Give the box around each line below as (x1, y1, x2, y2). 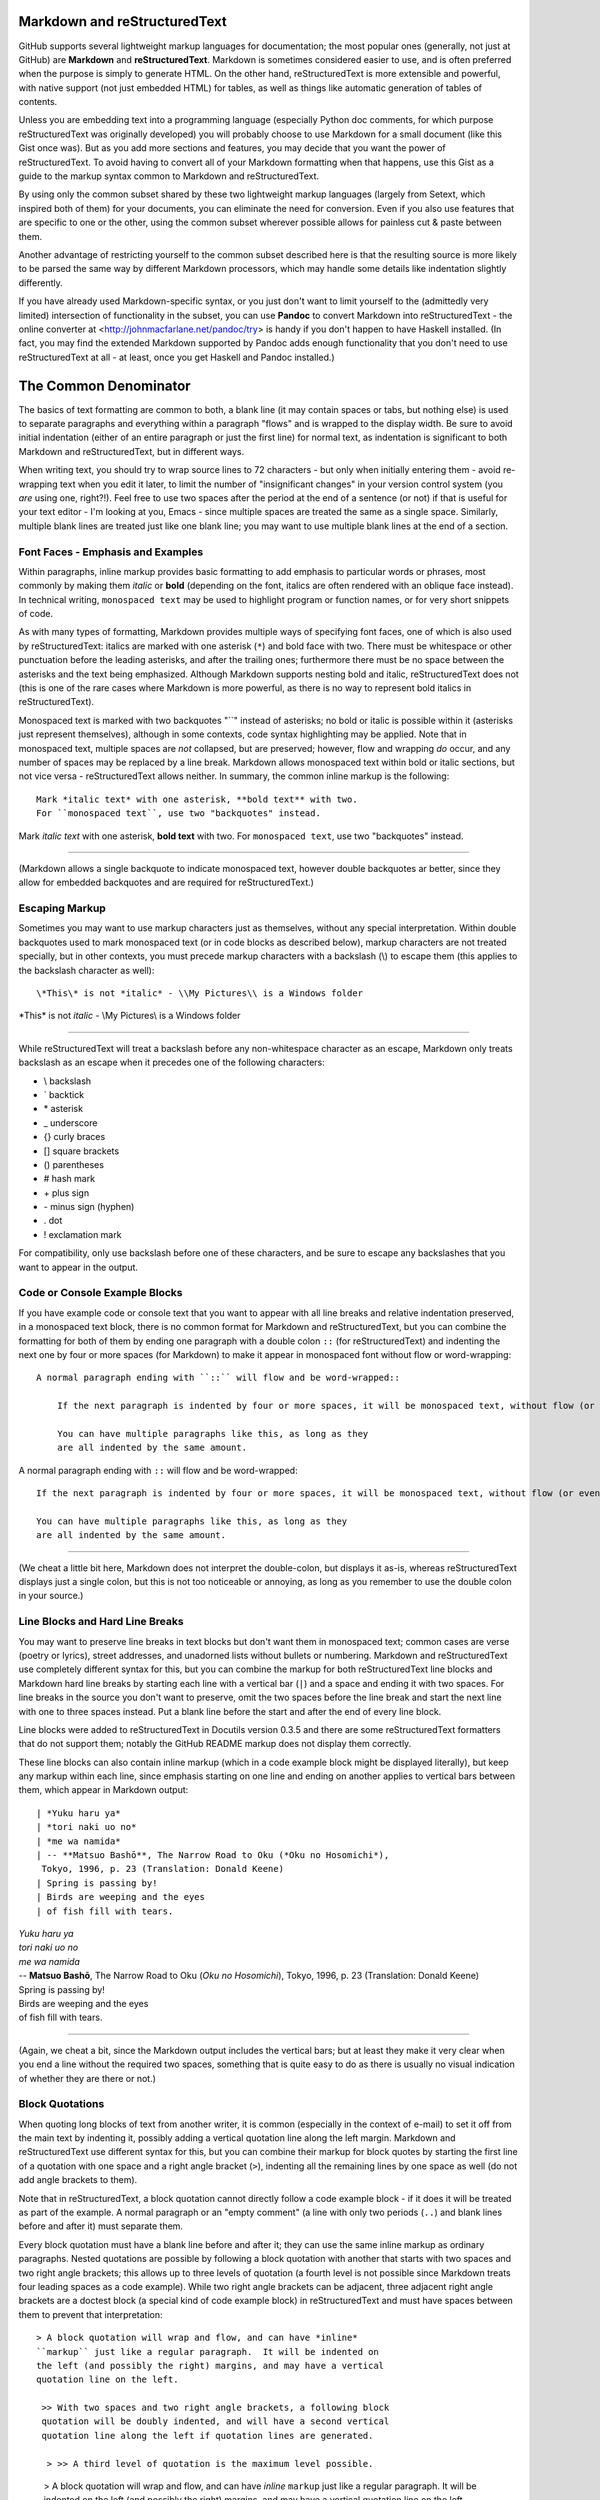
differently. (18, 276, 64, 289)
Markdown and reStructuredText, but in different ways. (18, 445, 245, 457)
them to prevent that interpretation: (18, 2308, 163, 2320)
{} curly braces (43, 1131, 106, 1143)
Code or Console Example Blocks (18, 1286, 183, 1300)
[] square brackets (43, 1145, 120, 1157)
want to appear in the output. (18, 1261, 139, 1273)
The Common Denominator (18, 377, 191, 394)
